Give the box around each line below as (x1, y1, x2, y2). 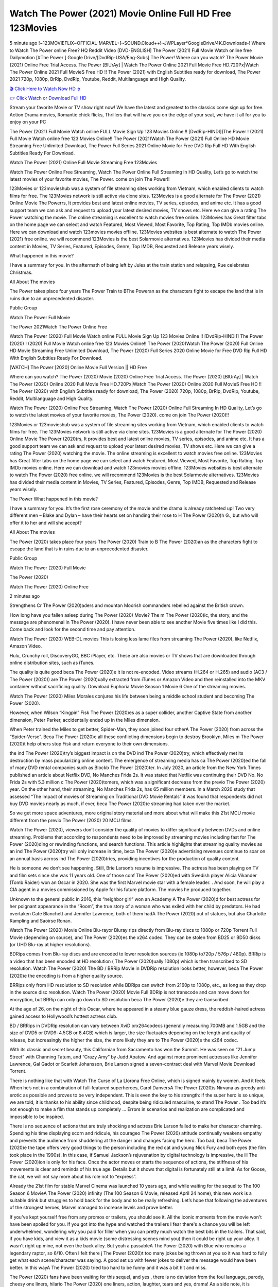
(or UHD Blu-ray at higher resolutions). (9, 942, 91, 948)
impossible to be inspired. (9, 1114, 64, 1120)
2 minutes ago (9, 593, 40, 599)
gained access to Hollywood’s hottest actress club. (9, 1013, 118, 1019)
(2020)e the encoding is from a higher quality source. (9, 972, 124, 979)
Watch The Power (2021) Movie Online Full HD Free (9, 8, 232, 19)
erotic (9, 1092, 22, 1098)
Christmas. (9, 269, 33, 275)
